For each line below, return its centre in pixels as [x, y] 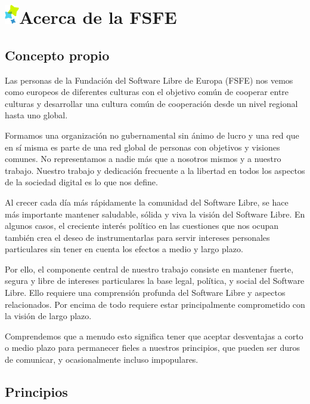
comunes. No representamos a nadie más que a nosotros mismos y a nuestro [143, 159]
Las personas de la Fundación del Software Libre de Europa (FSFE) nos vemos [149, 80]
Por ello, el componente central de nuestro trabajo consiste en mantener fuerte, [149, 269]
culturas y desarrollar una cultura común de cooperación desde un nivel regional [151, 103]
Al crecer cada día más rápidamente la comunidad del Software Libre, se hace [147, 202]
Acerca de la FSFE [98, 17]
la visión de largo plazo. [48, 316]
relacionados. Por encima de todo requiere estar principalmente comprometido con [155, 304]
